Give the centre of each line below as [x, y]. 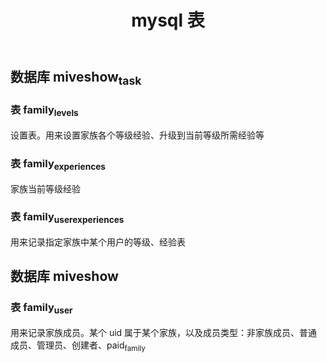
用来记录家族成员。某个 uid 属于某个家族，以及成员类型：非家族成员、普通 [164, 333]
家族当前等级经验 [45, 188]
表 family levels [44, 111]
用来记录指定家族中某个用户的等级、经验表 [98, 242]
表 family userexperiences [67, 218]
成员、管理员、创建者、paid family [78, 346]
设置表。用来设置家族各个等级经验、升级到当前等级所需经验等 [137, 135]
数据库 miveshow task [76, 78]
